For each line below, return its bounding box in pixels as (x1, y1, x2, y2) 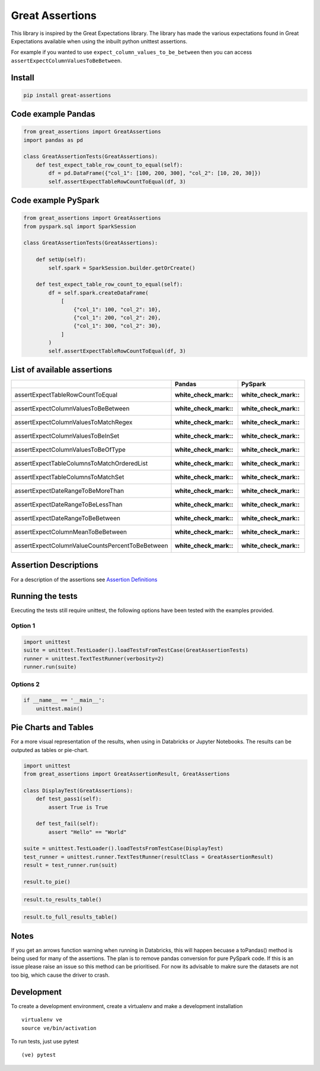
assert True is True (48, 804, 108, 811)
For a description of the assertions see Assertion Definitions (11, 576, 158, 583)
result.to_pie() (23, 878, 71, 885)
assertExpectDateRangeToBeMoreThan (14, 487, 124, 495)
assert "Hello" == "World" (48, 828, 127, 836)
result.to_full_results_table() (23, 914, 118, 920)
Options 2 (11, 680, 40, 688)
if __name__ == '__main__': (23, 697, 105, 704)
